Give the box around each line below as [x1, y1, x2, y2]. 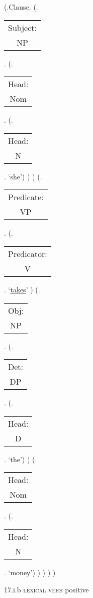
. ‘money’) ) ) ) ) [4, 567, 56, 577]
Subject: [8, 21, 37, 33]
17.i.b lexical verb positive [4, 584, 89, 594]
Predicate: [8, 191, 44, 203]
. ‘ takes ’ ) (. [4, 284, 40, 294]
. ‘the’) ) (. [4, 454, 37, 464]
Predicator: [8, 247, 47, 259]
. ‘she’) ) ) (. [4, 171, 42, 181]
